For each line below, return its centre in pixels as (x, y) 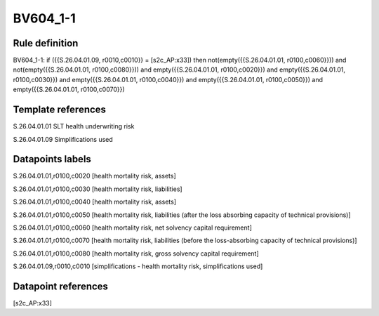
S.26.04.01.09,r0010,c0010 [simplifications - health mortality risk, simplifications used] (138, 266)
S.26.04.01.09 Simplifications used (63, 139)
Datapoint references (61, 286)
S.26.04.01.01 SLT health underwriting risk (74, 126)
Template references (60, 110)
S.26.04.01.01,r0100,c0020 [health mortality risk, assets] (95, 176)
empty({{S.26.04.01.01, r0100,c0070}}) (69, 90)
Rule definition (46, 43)
